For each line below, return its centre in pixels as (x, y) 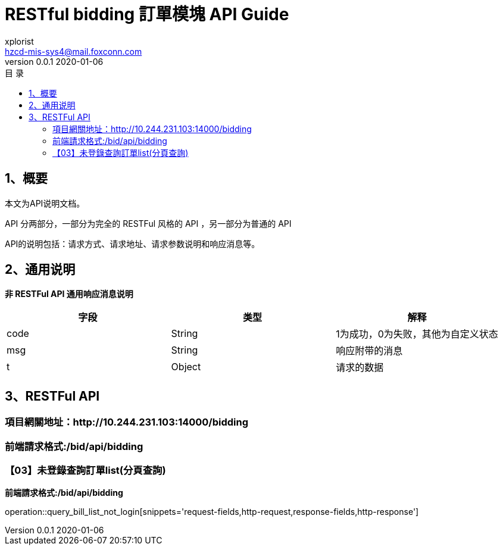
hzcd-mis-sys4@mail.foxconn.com (74, 51)
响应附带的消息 (369, 351)
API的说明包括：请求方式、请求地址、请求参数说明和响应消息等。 (132, 243)
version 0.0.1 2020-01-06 (54, 61)
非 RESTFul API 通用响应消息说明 (69, 294)
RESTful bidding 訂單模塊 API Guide (147, 14)
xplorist (19, 41)
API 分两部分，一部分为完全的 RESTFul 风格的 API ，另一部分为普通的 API (148, 223)
